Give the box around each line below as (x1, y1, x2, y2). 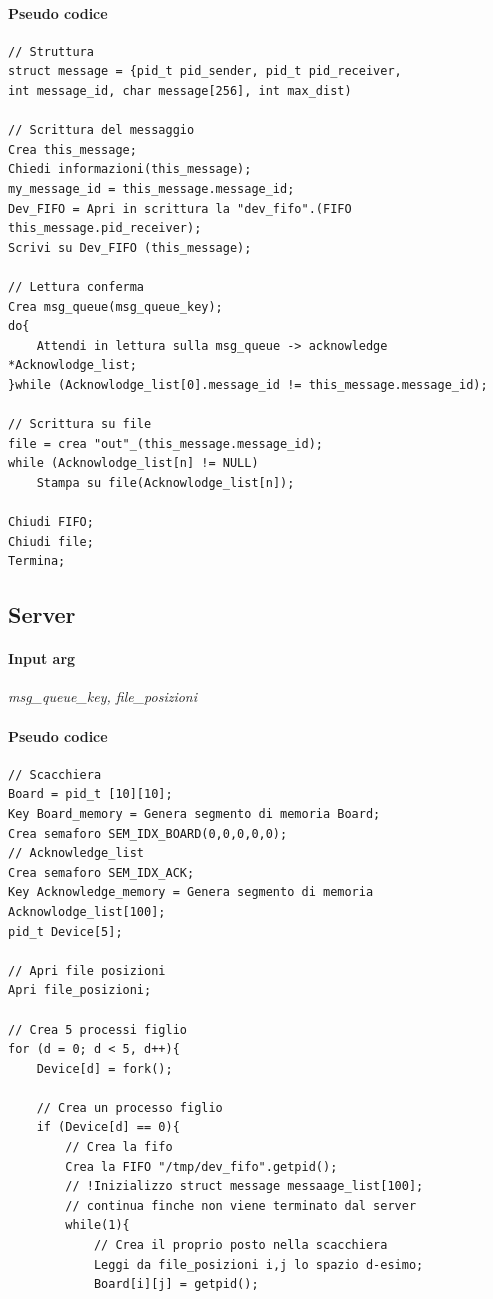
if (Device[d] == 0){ (36, 1120, 180, 1135)
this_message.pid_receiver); (8, 221, 202, 236)
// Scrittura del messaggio (8, 123, 195, 138)
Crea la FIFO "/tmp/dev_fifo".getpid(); (65, 1159, 338, 1174)
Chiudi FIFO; (8, 515, 94, 530)
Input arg (8, 648, 76, 669)
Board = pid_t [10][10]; (8, 787, 173, 802)
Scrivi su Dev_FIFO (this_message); (8, 240, 252, 255)
